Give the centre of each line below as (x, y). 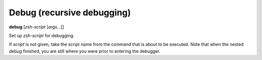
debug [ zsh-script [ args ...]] (36, 27)
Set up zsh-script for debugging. (42, 36)
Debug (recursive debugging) (70, 12)
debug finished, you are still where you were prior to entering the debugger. (85, 51)
